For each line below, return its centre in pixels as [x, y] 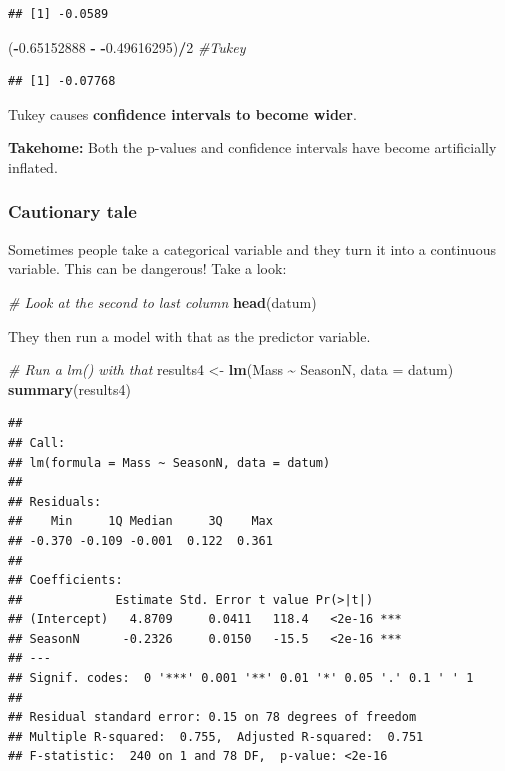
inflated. [33, 166]
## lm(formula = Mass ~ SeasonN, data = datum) [169, 462]
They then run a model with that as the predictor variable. [189, 335]
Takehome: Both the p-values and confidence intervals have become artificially [252, 147]
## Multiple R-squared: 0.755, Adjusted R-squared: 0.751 [216, 736]
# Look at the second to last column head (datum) [162, 301]
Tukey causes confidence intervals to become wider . [182, 113]
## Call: [37, 442]
